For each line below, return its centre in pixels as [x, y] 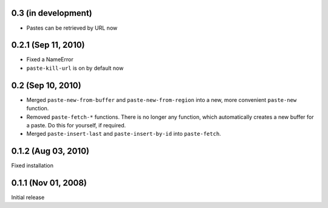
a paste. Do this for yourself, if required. [76, 125]
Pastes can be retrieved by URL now [72, 28]
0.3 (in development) [52, 13]
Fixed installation [32, 166]
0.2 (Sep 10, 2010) [46, 85]
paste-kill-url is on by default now [75, 68]
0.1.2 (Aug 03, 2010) [50, 151]
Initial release [28, 198]
